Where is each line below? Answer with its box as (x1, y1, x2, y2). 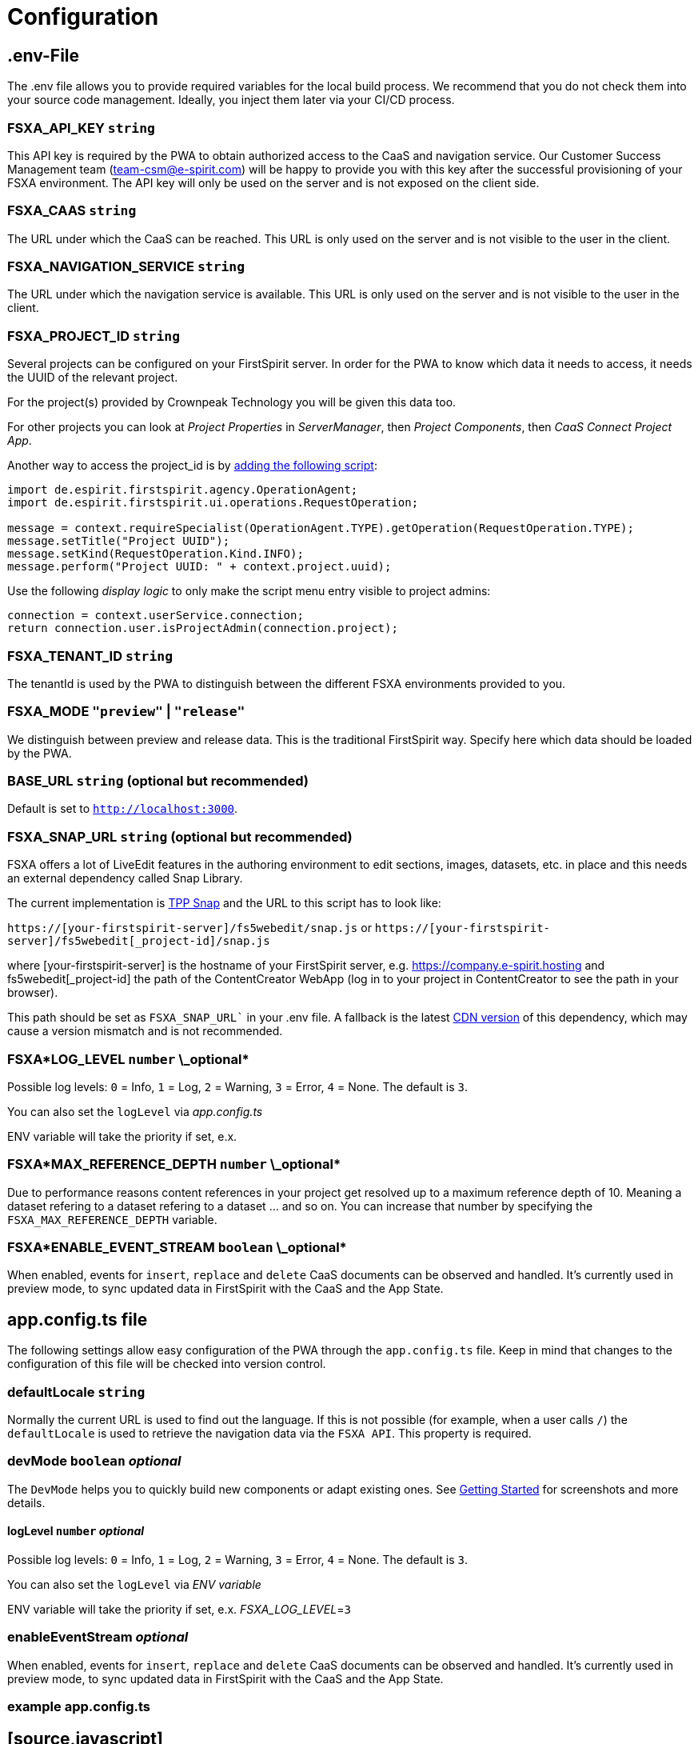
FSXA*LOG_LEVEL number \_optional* (7, 1050, 249, 1067)
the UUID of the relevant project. (7, 370, 178, 385)
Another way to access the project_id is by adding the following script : (7, 458, 377, 473)
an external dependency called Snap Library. (7, 871, 243, 886)
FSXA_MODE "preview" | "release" (7, 703, 245, 720)
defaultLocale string (7, 1383, 146, 1400)
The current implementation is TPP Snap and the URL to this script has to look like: (7, 896, 441, 910)
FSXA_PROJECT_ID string (7, 327, 181, 344)
